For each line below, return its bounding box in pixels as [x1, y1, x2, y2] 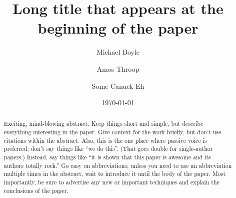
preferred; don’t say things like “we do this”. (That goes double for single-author [3, 144, 213, 153]
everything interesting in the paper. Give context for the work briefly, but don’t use [3, 128, 221, 136]
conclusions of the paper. [3, 186, 68, 194]
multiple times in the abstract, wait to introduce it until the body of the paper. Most [3, 169, 226, 178]
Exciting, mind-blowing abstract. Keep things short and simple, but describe [3, 119, 203, 128]
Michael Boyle [96, 47, 140, 57]
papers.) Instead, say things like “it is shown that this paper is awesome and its [3, 153, 211, 161]
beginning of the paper [37, 18, 198, 38]
